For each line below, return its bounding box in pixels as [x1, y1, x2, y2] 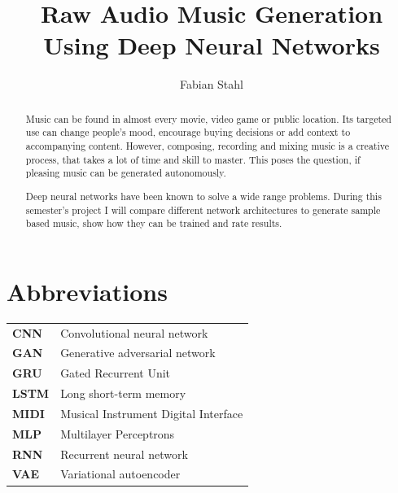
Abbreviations [7, 274, 168, 308]
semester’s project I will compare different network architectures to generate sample [25, 203, 381, 216]
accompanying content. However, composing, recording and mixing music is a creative [25, 139, 389, 153]
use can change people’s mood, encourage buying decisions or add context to [25, 125, 351, 139]
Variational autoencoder [60, 465, 181, 482]
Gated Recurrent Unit [60, 364, 171, 382]
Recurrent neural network [60, 445, 188, 462]
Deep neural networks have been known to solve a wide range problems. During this [25, 189, 382, 203]
